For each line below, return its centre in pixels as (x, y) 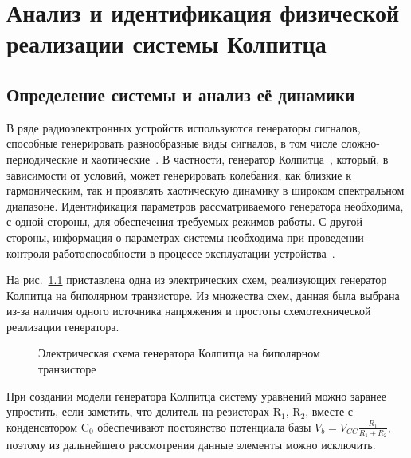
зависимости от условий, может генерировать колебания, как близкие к (179, 174)
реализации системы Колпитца (166, 43)
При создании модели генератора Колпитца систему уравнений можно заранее (196, 395)
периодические (42, 158)
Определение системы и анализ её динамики (181, 94)
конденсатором (42, 426)
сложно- (360, 143)
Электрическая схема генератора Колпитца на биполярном (179, 353)
